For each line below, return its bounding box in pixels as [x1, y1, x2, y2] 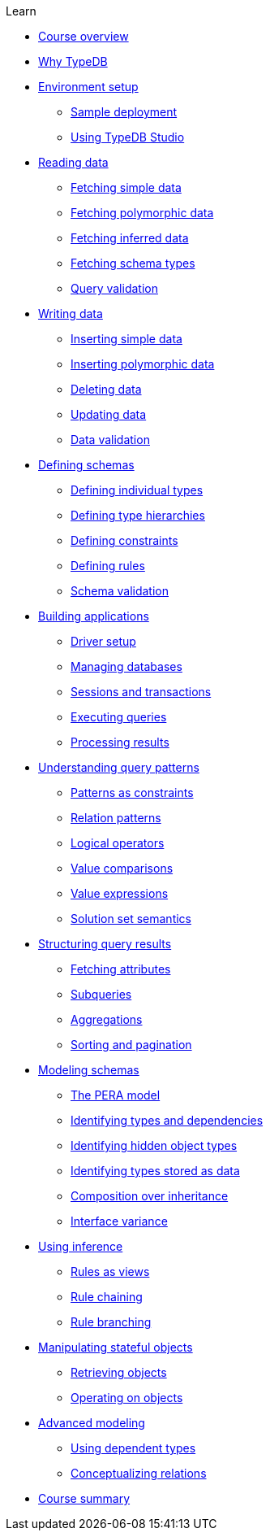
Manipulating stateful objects [38, 1340, 193, 1354]
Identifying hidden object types [71, 1139, 238, 1152]
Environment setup [38, 80, 139, 94]
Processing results [71, 735, 169, 749]
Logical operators [71, 836, 165, 850]
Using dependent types [71, 1441, 196, 1455]
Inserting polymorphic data [71, 357, 215, 371]
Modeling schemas [38, 1063, 139, 1077]
